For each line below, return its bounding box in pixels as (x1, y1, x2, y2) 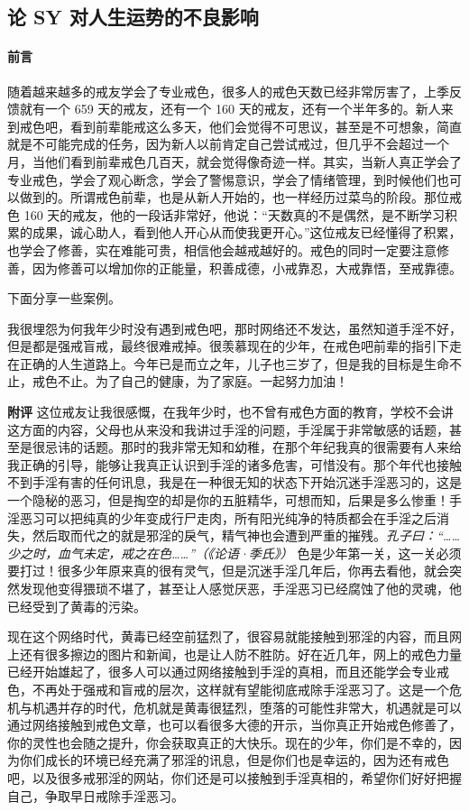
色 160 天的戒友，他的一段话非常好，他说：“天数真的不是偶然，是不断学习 (7, 205, 445, 224)
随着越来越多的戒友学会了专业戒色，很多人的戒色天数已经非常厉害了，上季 (7, 81, 449, 100)
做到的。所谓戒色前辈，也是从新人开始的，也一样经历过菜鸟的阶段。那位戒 (19, 188, 462, 207)
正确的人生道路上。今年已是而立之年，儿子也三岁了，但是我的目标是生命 (19, 354, 449, 373)
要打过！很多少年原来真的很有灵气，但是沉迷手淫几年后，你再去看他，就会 (7, 561, 449, 580)
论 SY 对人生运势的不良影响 (7, 3, 259, 31)
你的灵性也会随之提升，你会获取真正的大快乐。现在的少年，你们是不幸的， (7, 733, 449, 751)
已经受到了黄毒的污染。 (7, 596, 146, 615)
